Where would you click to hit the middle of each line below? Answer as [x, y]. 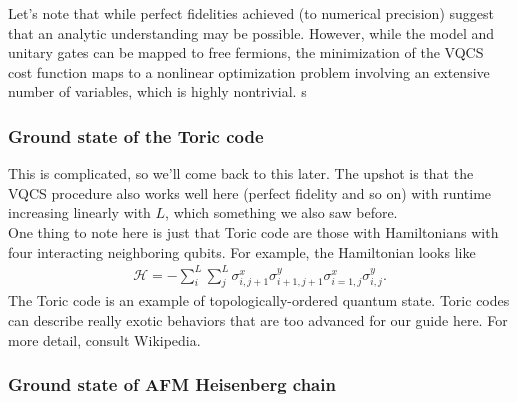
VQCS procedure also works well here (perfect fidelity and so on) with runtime [250, 192]
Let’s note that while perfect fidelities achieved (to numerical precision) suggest [251, 13]
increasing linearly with [79, 212]
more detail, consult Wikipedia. [104, 339]
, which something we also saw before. [281, 212]
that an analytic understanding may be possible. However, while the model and [251, 32]
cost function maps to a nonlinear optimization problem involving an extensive [249, 71]
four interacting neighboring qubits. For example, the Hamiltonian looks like [242, 251]
